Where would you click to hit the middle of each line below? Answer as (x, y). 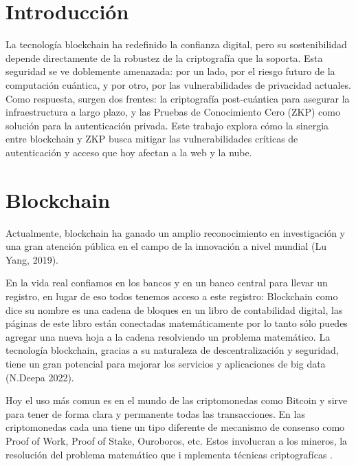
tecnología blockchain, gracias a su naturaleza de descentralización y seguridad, (172, 350)
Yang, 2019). (32, 259)
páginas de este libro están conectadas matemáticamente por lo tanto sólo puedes (177, 323)
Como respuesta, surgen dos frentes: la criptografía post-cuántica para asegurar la (178, 98)
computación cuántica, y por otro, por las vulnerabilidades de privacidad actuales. (178, 84)
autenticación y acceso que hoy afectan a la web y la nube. (129, 152)
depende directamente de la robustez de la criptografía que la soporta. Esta (164, 57)
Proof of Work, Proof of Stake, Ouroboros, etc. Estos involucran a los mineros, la (177, 440)
